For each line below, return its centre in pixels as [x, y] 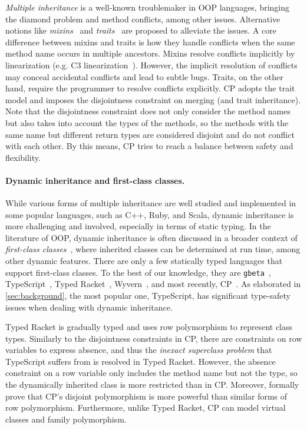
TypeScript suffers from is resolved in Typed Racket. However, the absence [141, 361]
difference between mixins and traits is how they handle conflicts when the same [150, 42]
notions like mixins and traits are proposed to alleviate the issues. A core [141, 30]
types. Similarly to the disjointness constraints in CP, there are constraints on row [154, 338]
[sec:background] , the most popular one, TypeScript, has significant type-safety [148, 295]
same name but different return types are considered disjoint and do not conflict [150, 134]
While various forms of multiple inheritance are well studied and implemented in [151, 203]
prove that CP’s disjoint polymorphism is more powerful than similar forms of [146, 396]
